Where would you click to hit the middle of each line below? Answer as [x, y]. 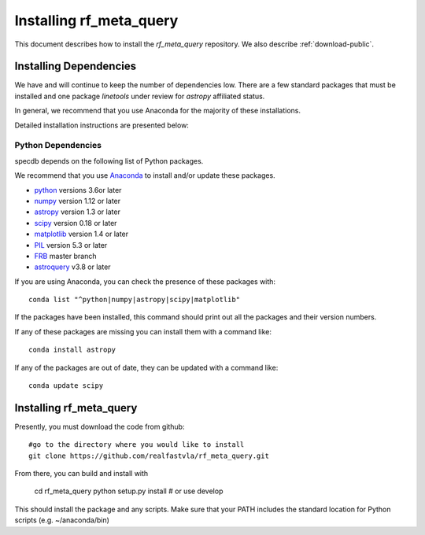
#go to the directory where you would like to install [137, 445]
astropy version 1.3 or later [78, 212]
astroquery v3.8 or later [72, 267]
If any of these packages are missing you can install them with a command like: [143, 331]
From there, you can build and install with [81, 474]
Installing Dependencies [76, 66]
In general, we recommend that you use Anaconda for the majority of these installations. [158, 111]
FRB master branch [65, 256]
